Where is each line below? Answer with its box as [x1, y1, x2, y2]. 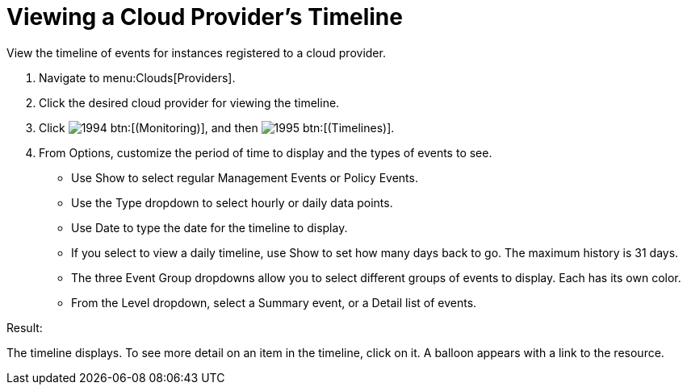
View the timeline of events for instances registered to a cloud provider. [6, 45, 386, 60]
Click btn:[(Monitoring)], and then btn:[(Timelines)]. [39, 120, 395, 135]
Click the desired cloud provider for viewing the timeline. [39, 95, 340, 110]
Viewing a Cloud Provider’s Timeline [6, 3, 403, 31]
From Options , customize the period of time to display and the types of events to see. [39, 145, 492, 160]
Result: [6, 320, 43, 335]
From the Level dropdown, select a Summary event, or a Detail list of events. [71, 295, 477, 310]
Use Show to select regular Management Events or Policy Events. [71, 170, 418, 185]
